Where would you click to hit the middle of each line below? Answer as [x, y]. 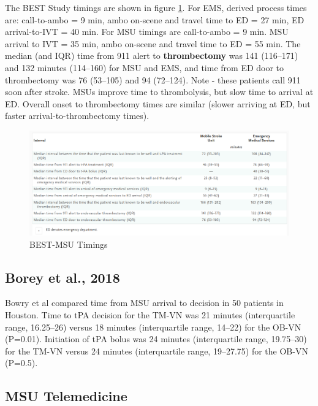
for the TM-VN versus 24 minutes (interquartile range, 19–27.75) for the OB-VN [157, 350]
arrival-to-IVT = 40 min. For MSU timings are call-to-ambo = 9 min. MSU [147, 32]
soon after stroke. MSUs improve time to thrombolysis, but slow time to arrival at [159, 92]
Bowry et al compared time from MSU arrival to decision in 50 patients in [144, 303]
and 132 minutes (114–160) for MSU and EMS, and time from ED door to [145, 67]
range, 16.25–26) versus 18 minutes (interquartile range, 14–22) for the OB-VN [153, 327]
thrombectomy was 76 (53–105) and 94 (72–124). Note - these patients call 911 [153, 79]
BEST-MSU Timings [69, 244]
